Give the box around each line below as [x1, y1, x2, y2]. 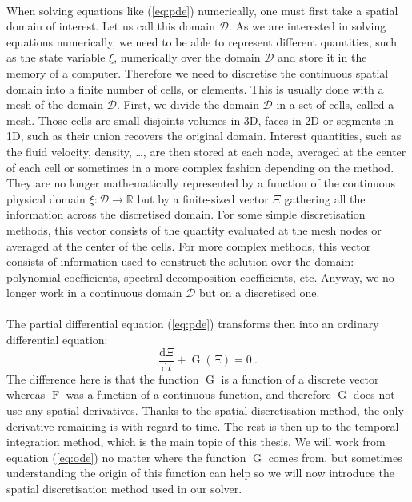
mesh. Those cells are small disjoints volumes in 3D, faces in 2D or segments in [6, 111, 394, 128]
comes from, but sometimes [268, 448, 402, 465]
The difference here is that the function [6, 370, 199, 387]
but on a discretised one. [199, 284, 320, 301]
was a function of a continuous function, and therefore [66, 386, 331, 403]
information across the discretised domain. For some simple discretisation [6, 206, 366, 223]
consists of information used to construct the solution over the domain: [6, 253, 354, 270]
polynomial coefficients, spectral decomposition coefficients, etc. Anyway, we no [6, 268, 394, 285]
